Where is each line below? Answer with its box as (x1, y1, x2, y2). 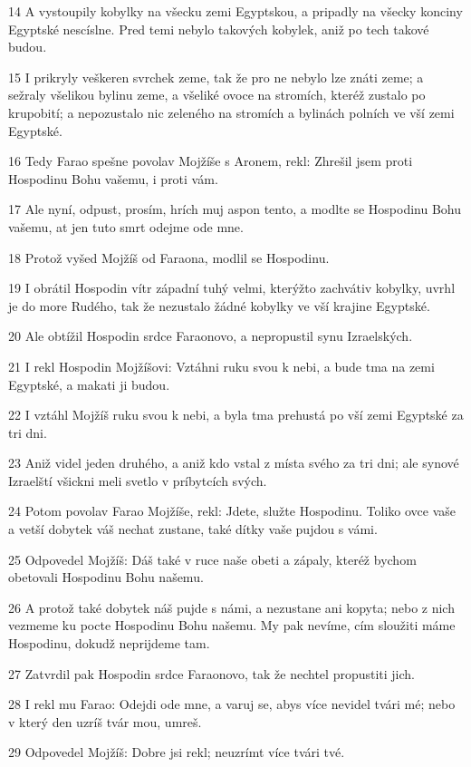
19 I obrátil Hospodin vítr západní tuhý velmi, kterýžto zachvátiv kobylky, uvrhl (8, 278, 456, 297)
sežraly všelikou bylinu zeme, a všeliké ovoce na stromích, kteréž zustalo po (8, 85, 426, 104)
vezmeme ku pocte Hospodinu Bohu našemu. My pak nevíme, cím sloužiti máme (8, 616, 456, 635)
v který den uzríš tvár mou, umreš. (8, 712, 202, 731)
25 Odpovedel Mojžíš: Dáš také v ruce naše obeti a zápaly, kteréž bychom (8, 549, 417, 568)
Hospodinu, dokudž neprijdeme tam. (8, 634, 210, 653)
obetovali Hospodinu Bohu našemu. (8, 568, 204, 587)
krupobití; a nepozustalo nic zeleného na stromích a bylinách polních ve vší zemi (8, 102, 455, 121)
